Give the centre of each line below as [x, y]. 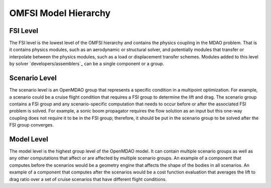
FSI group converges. [32, 125]
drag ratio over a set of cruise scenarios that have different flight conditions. [88, 179]
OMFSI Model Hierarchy [60, 13]
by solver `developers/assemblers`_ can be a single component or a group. [87, 64]
